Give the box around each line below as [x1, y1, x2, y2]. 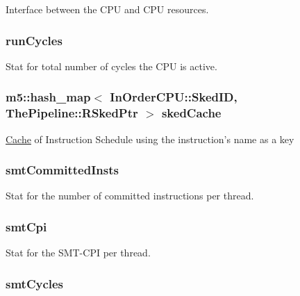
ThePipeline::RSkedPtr [6, 104, 138, 122]
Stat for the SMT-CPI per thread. [6, 245, 151, 260]
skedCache [161, 104, 222, 122]
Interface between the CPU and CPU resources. [6, 2, 209, 16]
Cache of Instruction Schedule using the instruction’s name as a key [6, 131, 294, 146]
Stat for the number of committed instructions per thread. [6, 188, 254, 203]
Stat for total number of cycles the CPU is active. [6, 58, 217, 73]
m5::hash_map [6, 88, 91, 106]
